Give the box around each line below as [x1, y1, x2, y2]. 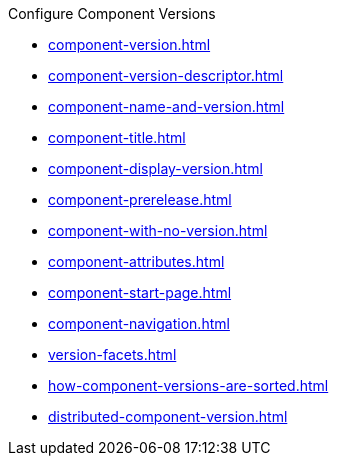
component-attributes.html [48, 253, 225, 270]
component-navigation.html [48, 315, 230, 332]
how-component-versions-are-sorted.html [48, 377, 329, 394]
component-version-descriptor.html [48, 67, 284, 84]
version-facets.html [48, 346, 177, 363]
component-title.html [48, 129, 186, 146]
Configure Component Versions [8, 5, 216, 22]
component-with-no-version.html [48, 222, 268, 239]
